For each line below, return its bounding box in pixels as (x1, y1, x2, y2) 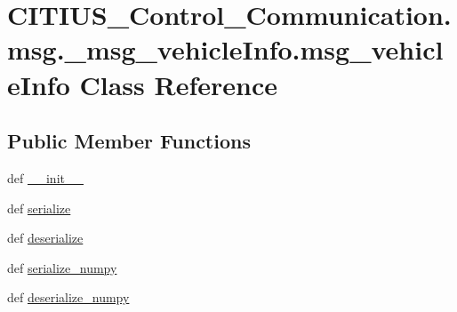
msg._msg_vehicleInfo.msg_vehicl (7, 31, 444, 68)
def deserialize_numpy (7, 288, 130, 307)
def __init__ (7, 168, 84, 187)
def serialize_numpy (7, 258, 117, 276)
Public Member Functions (7, 127, 251, 155)
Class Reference (79, 66, 277, 102)
